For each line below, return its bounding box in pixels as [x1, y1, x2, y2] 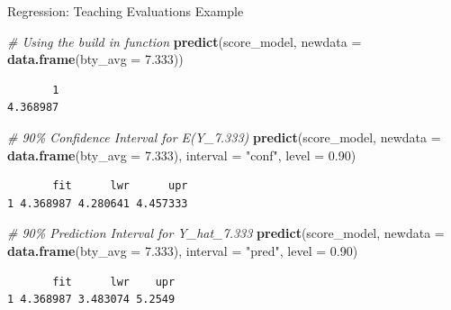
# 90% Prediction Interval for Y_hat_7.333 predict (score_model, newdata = [7, 223, 445, 242]
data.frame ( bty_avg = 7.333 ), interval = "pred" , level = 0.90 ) [7, 241, 358, 260]
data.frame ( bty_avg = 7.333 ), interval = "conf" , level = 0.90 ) [7, 145, 356, 164]
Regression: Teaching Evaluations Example [7, 2, 244, 20]
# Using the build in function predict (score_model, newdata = [7, 32, 362, 50]
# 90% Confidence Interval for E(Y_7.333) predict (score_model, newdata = [7, 127, 441, 146]
